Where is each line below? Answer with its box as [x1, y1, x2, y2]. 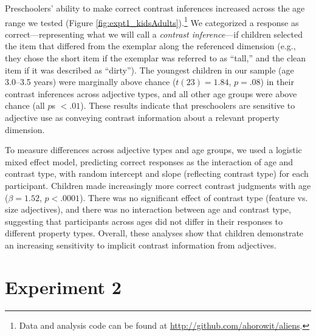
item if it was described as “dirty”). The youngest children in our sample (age [5, 63, 294, 76]
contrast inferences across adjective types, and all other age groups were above [5, 87, 297, 100]
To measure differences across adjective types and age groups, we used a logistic [5, 143, 302, 156]
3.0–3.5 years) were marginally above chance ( [5, 75, 176, 88]
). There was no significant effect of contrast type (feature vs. [80, 191, 308, 204]
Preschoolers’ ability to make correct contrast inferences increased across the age [5, 2, 305, 14]
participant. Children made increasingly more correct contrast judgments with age [5, 179, 311, 191]
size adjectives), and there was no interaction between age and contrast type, [5, 203, 291, 216]
